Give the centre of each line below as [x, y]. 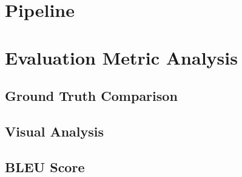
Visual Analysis [55, 131]
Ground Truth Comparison [91, 96]
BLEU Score [45, 166]
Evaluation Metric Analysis [121, 57]
